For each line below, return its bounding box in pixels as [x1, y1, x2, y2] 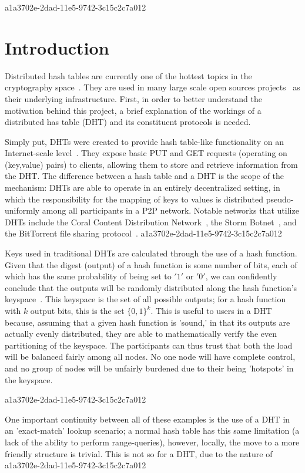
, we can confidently [205, 270, 277, 282]
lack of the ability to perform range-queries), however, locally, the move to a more [5, 435, 300, 448]
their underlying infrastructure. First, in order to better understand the [5, 92, 263, 104]
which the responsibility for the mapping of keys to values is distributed [5, 192, 264, 205]
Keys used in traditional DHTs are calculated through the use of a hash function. [5, 247, 297, 259]
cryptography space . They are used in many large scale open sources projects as [5, 81, 300, 93]
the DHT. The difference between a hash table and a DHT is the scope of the [5, 170, 284, 182]
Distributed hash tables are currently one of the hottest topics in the [5, 69, 252, 82]
